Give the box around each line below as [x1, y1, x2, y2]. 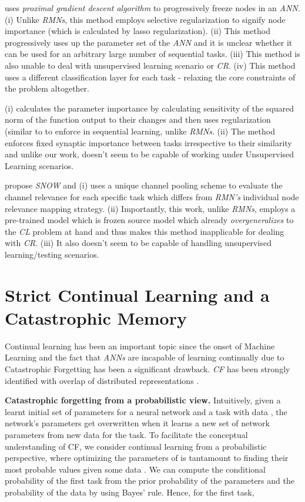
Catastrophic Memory [5, 305, 187, 329]
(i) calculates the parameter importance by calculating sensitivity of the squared [5, 102, 294, 114]
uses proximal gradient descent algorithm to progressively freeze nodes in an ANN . [5, 2, 300, 14]
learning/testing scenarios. [5, 248, 99, 260]
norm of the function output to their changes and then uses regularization [5, 113, 271, 126]
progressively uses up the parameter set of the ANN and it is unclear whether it [5, 36, 293, 48]
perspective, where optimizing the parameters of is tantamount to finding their [5, 452, 289, 464]
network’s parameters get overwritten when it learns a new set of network [5, 417, 270, 429]
